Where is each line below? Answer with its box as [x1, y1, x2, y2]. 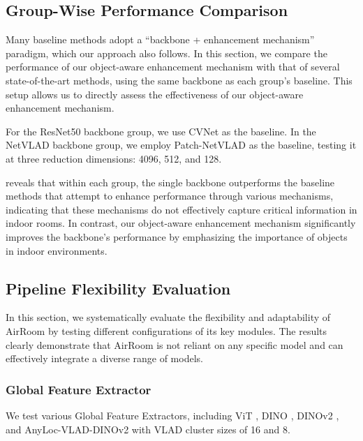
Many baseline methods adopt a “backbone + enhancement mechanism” [6, 32, 315, 47]
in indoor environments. [6, 243, 108, 257]
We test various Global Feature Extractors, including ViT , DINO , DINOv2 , [6, 408, 339, 422]
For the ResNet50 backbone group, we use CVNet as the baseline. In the [6, 124, 316, 138]
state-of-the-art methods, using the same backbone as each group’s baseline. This [6, 73, 353, 87]
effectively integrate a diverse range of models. [6, 351, 203, 366]
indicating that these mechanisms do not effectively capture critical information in [6, 202, 357, 216]
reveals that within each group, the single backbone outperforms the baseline [6, 174, 335, 189]
